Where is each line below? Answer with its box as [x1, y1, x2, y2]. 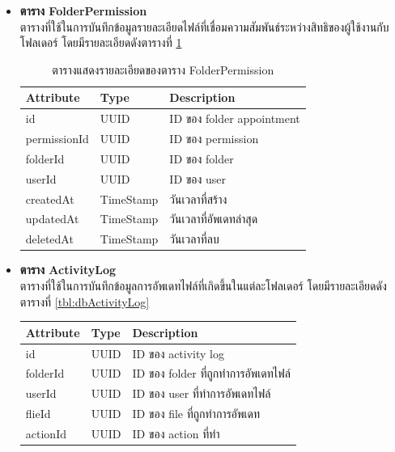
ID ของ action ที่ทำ [132, 425, 220, 441]
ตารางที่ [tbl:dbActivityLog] [19, 293, 150, 310]
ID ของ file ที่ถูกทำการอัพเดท [132, 405, 260, 422]
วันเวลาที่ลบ [169, 230, 219, 247]
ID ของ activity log [132, 344, 224, 361]
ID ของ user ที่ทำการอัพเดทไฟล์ [132, 385, 271, 402]
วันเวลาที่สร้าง [169, 190, 227, 207]
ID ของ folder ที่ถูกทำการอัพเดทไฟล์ [132, 365, 291, 382]
